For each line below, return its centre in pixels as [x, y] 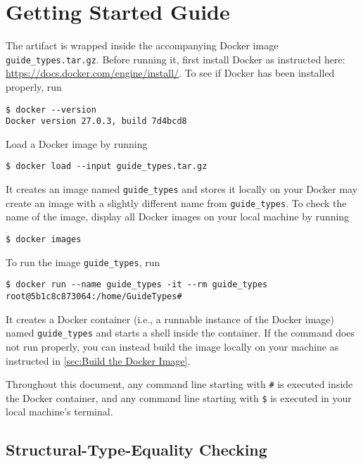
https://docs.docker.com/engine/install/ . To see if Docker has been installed [170, 73]
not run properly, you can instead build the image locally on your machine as [172, 346]
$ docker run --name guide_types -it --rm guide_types [137, 285]
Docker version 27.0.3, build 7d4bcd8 [96, 121]
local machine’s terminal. [59, 412]
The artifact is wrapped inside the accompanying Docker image [142, 45]
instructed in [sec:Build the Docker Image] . [98, 360]
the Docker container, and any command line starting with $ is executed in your [179, 397]
